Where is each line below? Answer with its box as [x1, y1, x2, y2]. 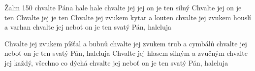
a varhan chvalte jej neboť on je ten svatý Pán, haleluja [4, 22, 172, 32]
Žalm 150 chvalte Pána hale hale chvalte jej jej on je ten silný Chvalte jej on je [4, 2, 242, 12]
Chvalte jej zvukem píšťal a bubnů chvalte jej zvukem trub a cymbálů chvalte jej [4, 38, 247, 48]
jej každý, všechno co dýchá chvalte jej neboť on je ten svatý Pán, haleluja [4, 57, 228, 68]
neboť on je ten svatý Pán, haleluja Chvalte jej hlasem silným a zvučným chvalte [4, 48, 248, 58]
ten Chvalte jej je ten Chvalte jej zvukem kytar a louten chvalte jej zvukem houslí [4, 12, 251, 22]
